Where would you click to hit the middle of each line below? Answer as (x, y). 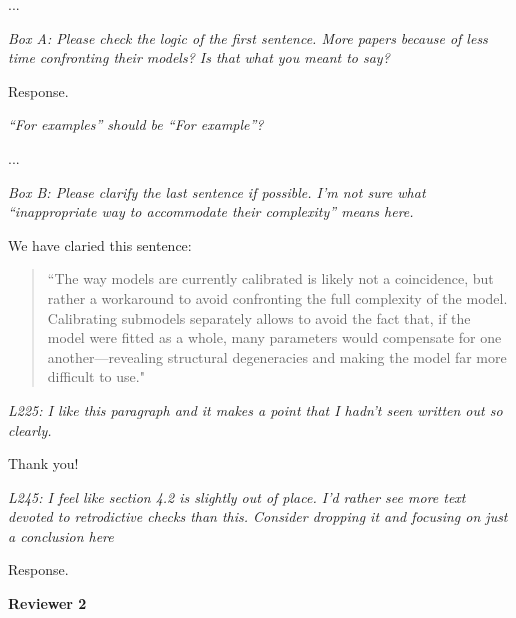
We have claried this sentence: (100, 244)
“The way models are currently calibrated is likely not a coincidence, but (270, 278)
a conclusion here (61, 535)
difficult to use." (96, 376)
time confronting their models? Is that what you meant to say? (199, 57)
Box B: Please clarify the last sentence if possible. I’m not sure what (217, 191)
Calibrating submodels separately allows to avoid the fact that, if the (259, 317)
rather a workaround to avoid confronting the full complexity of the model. (277, 297)
